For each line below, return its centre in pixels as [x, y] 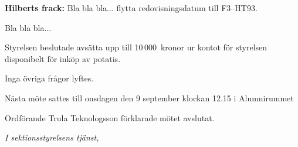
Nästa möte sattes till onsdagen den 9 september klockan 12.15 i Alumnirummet [149, 98]
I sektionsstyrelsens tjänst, [52, 137]
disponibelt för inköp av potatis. [63, 58]
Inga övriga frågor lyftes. [49, 78]
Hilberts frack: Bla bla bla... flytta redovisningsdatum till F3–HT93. [131, 8]
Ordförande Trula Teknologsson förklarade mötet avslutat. [110, 117]
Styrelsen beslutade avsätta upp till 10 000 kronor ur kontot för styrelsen [136, 47]
